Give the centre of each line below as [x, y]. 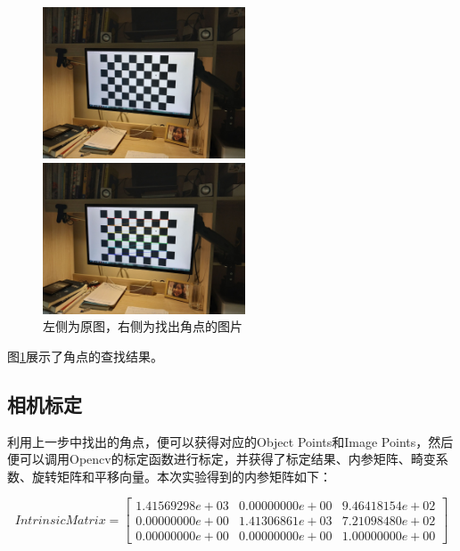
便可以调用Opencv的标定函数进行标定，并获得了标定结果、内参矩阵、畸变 [222, 459]
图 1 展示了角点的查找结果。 [85, 356]
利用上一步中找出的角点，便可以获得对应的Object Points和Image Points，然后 [230, 441]
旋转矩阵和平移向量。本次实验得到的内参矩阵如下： [181, 476]
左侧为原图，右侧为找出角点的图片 [143, 326]
